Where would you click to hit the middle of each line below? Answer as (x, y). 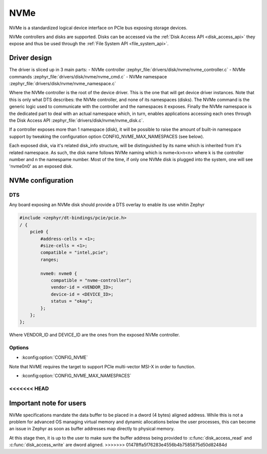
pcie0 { (39, 232)
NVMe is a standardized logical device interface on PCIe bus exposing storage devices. (98, 28)
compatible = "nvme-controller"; (91, 280)
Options (19, 348)
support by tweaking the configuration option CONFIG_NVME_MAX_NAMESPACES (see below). (107, 136)
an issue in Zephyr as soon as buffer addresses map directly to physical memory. (92, 429)
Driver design (30, 58)
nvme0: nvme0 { (59, 273)
